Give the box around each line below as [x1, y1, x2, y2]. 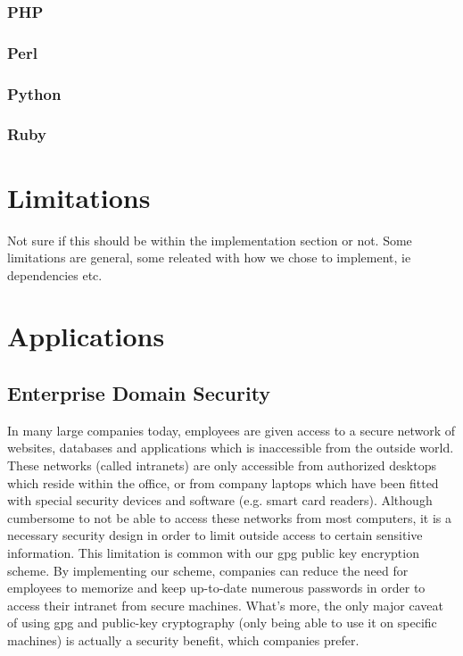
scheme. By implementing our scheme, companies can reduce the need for [7, 561, 409, 579]
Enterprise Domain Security [7, 379, 271, 407]
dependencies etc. [7, 265, 103, 284]
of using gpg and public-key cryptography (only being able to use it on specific [7, 613, 437, 632]
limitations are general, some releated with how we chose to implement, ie [7, 248, 411, 267]
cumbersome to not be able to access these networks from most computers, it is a [7, 508, 452, 527]
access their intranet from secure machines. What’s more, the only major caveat [7, 595, 444, 614]
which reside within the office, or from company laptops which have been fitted [7, 473, 439, 492]
